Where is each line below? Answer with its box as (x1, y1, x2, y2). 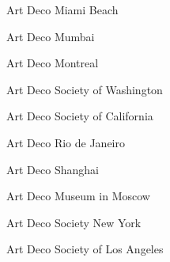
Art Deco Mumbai (6, 28, 95, 44)
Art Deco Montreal (6, 55, 99, 71)
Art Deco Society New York (6, 214, 142, 230)
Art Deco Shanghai (6, 161, 99, 177)
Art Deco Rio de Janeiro (6, 134, 125, 150)
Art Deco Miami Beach (6, 2, 119, 17)
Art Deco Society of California (6, 108, 153, 124)
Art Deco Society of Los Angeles (6, 241, 164, 257)
